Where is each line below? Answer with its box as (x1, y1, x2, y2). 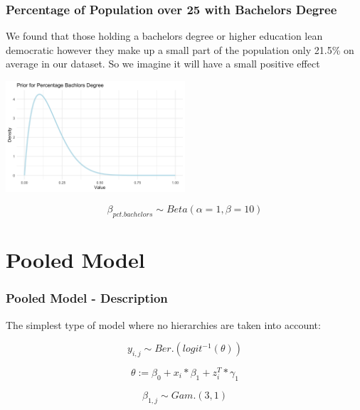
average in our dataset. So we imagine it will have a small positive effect (6, 56, 320, 71)
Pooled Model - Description (6, 289, 168, 307)
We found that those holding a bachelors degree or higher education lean (6, 28, 323, 43)
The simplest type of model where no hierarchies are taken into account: (6, 317, 321, 332)
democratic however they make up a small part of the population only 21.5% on (6, 42, 354, 57)
